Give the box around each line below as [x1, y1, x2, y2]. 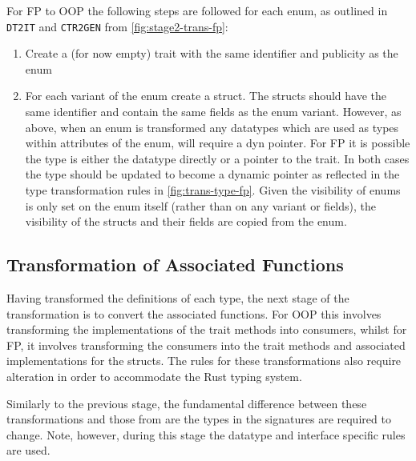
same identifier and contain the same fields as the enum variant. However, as [25, 103, 402, 120]
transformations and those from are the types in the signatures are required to [6, 411, 391, 427]
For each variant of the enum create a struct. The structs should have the [25, 87, 387, 104]
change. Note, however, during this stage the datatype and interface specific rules [6, 426, 406, 443]
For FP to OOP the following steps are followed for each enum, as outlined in [6, 2, 388, 18]
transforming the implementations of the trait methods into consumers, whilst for [6, 321, 407, 338]
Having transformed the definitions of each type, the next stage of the [6, 289, 349, 306]
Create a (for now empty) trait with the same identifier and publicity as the [25, 45, 398, 62]
